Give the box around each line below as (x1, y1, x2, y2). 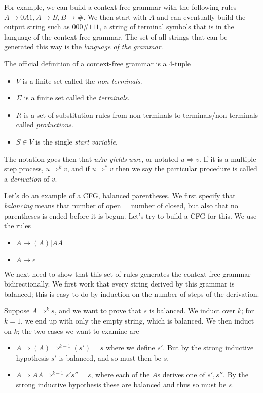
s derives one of (157, 369, 205, 380)
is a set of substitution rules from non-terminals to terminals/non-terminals (24, 109, 258, 120)
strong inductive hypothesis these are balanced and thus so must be (16, 379, 227, 390)
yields (109, 153, 127, 164)
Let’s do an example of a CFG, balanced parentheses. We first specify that (4, 190, 236, 201)
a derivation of (4, 173, 49, 184)
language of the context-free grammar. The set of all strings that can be (4, 31, 228, 42)
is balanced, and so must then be (59, 352, 162, 363)
